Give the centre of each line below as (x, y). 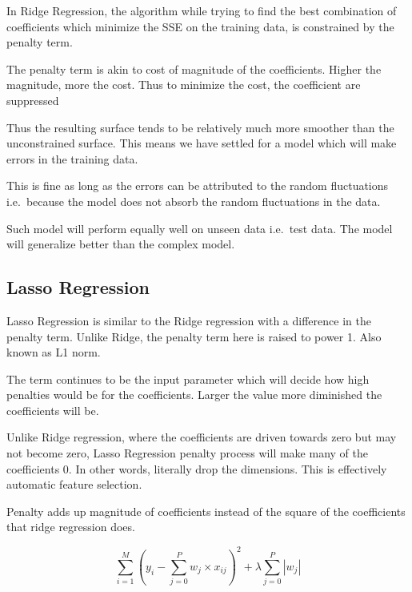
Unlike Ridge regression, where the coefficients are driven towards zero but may (202, 437)
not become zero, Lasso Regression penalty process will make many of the (188, 453)
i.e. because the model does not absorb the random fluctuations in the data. (194, 201)
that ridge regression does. (71, 527)
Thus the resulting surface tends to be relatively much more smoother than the (200, 127)
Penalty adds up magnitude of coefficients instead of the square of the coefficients (206, 511)
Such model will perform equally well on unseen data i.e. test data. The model (200, 228)
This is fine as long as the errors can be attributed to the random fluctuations (198, 185)
